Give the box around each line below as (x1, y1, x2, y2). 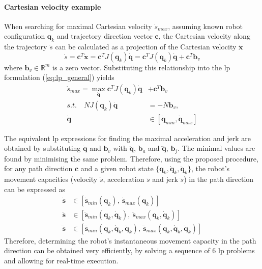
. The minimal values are (178, 143, 255, 153)
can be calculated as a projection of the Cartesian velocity (55, 41, 237, 52)
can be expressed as (4, 183, 66, 194)
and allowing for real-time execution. (4, 255, 119, 265)
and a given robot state (80, 163, 154, 174)
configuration (4, 31, 45, 41)
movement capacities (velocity (4, 174, 98, 184)
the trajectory (4, 41, 47, 52)
